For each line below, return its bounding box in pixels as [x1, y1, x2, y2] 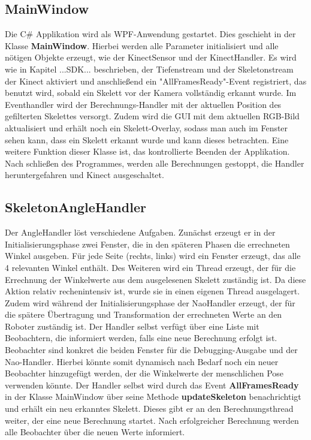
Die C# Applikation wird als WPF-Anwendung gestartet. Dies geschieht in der [5, 28, 296, 40]
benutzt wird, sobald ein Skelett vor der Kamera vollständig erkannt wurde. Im [5, 86, 297, 99]
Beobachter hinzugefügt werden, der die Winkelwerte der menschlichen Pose [5, 367, 284, 379]
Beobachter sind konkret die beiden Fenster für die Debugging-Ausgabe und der [5, 343, 298, 356]
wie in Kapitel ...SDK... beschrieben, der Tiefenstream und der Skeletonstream [5, 62, 294, 75]
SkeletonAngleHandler [5, 198, 146, 216]
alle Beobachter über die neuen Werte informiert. [5, 426, 185, 438]
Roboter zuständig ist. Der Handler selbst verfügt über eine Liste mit [5, 320, 259, 332]
